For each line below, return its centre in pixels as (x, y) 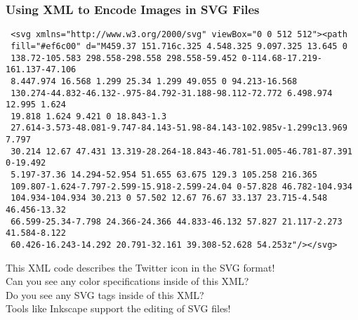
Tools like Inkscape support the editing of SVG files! (118, 308)
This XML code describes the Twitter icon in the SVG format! (140, 267)
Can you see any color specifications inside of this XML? (127, 281)
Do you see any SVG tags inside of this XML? (105, 294)
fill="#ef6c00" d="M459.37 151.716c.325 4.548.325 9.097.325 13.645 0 (179, 46)
